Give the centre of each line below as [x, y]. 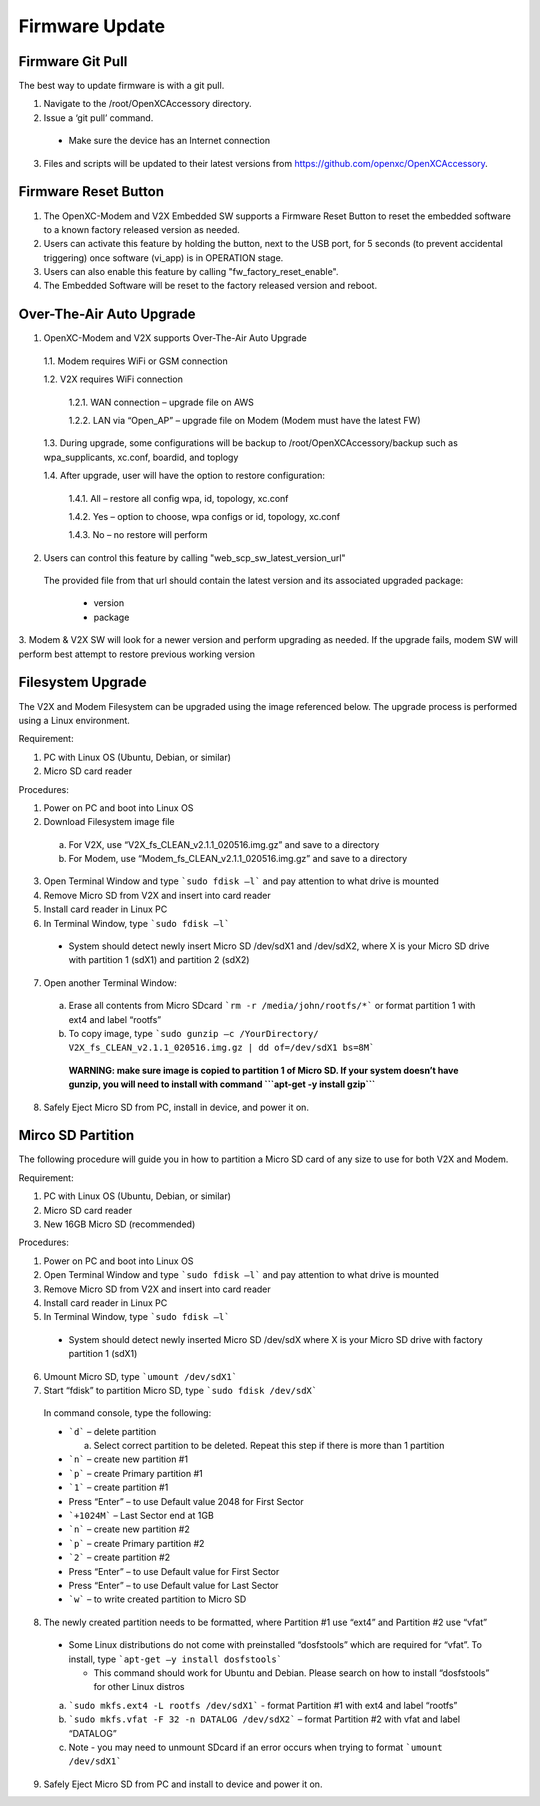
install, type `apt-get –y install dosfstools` [175, 1659]
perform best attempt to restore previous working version [136, 654]
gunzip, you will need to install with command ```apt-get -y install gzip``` [222, 1084]
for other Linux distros [139, 1687]
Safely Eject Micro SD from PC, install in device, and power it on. [176, 1107]
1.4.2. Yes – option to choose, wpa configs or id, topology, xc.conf [204, 516]
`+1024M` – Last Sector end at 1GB [141, 1516]
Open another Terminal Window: [110, 982]
